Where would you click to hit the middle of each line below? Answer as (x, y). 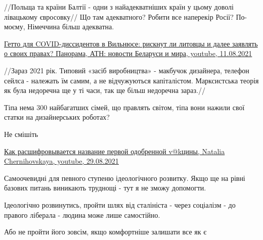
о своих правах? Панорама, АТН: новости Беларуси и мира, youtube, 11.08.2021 (128, 53)
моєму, (15, 27)
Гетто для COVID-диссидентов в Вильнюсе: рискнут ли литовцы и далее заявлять (131, 43)
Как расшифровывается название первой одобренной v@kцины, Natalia (115, 151)
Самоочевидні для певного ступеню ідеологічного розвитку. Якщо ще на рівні (125, 178)
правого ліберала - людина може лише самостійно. (82, 214)
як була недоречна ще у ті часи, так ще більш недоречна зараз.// (105, 90)
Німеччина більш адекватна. (71, 27)
